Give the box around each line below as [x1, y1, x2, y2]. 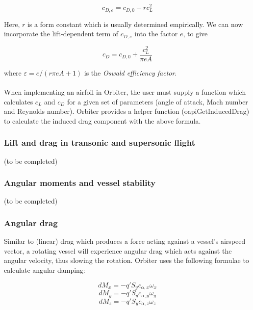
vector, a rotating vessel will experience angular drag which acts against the [4, 245, 232, 256]
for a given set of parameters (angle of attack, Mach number [67, 96, 248, 106]
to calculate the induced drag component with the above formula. [4, 115, 201, 126]
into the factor [134, 28, 178, 39]
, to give [183, 28, 208, 39]
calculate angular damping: [4, 265, 85, 275]
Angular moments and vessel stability [4, 177, 156, 189]
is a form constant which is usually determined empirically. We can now [27, 19, 243, 29]
